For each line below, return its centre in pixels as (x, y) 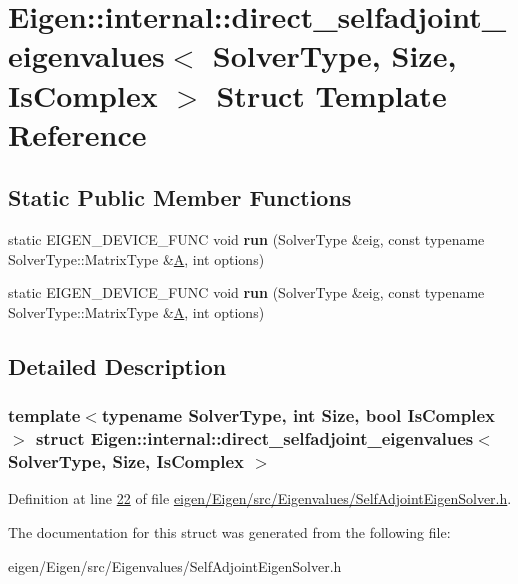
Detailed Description (117, 365)
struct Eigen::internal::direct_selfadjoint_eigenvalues (254, 438)
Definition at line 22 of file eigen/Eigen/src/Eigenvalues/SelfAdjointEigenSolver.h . (260, 498)
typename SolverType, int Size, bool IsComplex (298, 415)
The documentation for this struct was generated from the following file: (229, 531)
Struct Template (331, 94)
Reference (77, 133)
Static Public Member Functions (180, 197)
